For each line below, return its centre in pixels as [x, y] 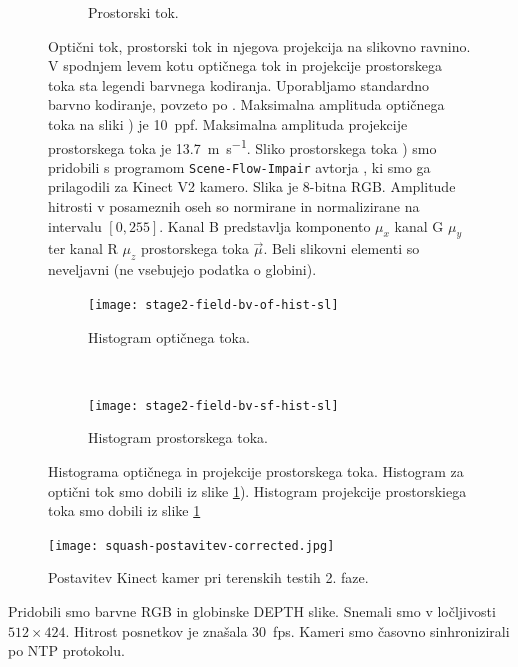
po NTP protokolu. [66, 650]
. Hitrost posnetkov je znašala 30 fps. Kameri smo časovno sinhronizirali [287, 630]
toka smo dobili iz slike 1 [124, 510]
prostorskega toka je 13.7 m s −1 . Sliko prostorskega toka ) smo [242, 146]
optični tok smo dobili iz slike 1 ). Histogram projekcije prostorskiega [257, 490]
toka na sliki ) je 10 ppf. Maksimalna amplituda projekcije [228, 123]
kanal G [419, 225]
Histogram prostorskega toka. [178, 437]
